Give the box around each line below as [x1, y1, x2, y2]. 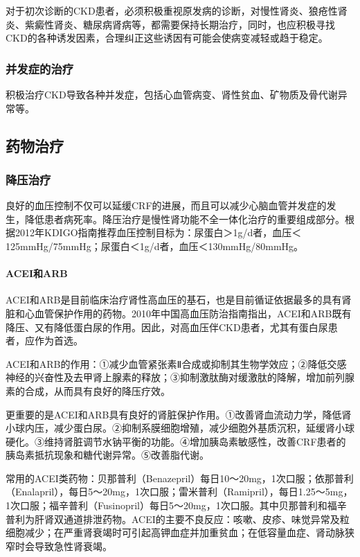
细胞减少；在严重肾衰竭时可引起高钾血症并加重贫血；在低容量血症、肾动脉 [6, 525, 345, 540]
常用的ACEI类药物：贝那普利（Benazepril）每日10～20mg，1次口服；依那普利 [6, 470, 354, 485]
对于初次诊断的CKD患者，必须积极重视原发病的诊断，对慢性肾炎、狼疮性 [6, 3, 338, 17]
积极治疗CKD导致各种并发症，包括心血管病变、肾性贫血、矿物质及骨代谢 [6, 87, 338, 101]
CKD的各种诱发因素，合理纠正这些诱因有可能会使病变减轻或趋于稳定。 [6, 30, 328, 45]
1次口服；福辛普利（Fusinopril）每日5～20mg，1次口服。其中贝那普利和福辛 [6, 498, 347, 513]
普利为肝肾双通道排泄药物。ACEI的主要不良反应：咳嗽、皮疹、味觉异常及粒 [6, 511, 350, 526]
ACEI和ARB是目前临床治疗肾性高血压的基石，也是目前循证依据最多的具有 [6, 292, 342, 307]
